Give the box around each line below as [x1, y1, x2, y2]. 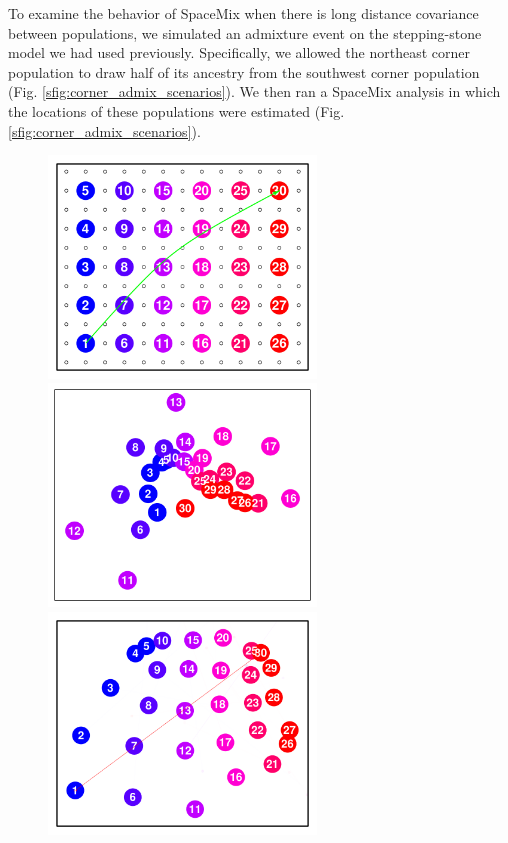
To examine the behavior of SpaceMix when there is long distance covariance [8, 3, 479, 23]
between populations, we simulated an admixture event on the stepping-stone [8, 22, 482, 43]
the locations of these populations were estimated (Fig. [8, 100, 345, 121]
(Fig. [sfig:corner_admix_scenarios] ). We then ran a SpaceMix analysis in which [8, 81, 501, 102]
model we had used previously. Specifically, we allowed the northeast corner [8, 42, 470, 63]
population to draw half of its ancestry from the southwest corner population [8, 61, 480, 82]
